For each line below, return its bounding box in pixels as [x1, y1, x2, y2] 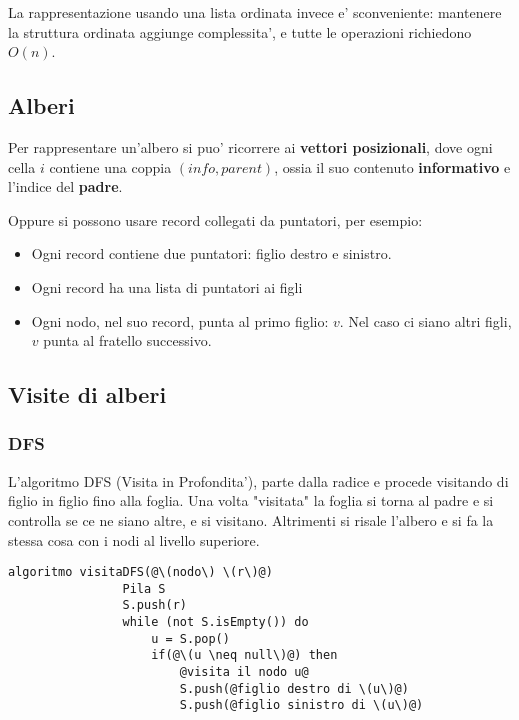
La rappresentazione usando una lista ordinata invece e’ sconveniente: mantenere [8, 2, 502, 22]
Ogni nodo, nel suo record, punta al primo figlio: [31, 310, 329, 331]
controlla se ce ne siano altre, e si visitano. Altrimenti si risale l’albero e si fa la [8, 509, 494, 530]
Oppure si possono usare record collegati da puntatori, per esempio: [8, 209, 423, 230]
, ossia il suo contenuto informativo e [274, 156, 511, 177]
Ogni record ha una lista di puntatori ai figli [31, 276, 303, 297]
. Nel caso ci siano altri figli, [339, 310, 512, 331]
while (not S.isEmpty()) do [122, 615, 309, 630]
